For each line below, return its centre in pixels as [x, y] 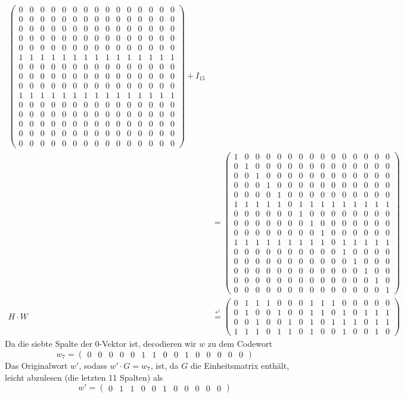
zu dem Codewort [240, 344]
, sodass [93, 365]
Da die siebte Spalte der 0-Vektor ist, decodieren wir [101, 344]
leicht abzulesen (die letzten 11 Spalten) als [84, 377]
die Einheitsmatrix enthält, [240, 365]
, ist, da [164, 365]
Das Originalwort [36, 365]
